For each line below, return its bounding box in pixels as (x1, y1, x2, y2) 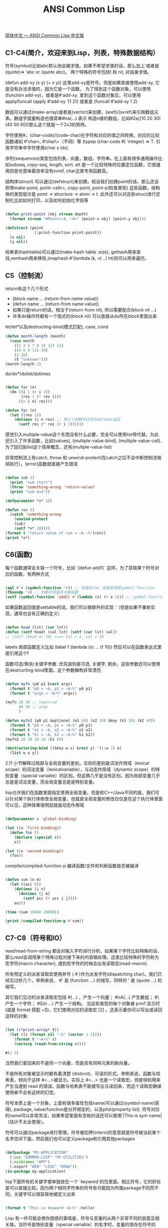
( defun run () (5, 507, 35, 512)
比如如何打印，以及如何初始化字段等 (13, 197, 88, 203)
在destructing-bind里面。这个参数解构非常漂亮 (5, 667, 101, 673)
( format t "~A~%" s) (14, 1037, 57, 1042)
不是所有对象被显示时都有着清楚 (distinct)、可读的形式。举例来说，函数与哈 (5, 1071, 161, 1077)
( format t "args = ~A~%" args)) (9, 691, 77, 696)
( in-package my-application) (5, 1168, 66, 1174)
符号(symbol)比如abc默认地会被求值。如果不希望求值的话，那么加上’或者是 (5, 63, 159, 69)
